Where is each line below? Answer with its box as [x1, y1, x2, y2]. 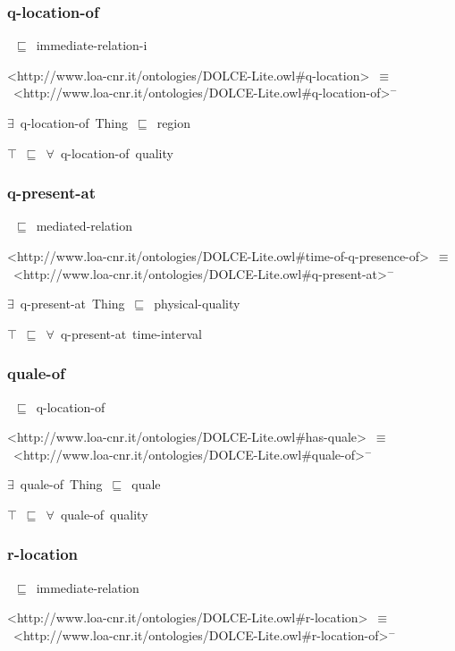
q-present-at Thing [20, 294, 125, 313]
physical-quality [154, 294, 240, 313]
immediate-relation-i [36, 36, 147, 55]
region [156, 114, 191, 131]
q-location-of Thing [20, 114, 128, 131]
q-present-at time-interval [60, 324, 202, 342]
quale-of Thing [20, 475, 103, 494]
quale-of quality [60, 504, 148, 523]
